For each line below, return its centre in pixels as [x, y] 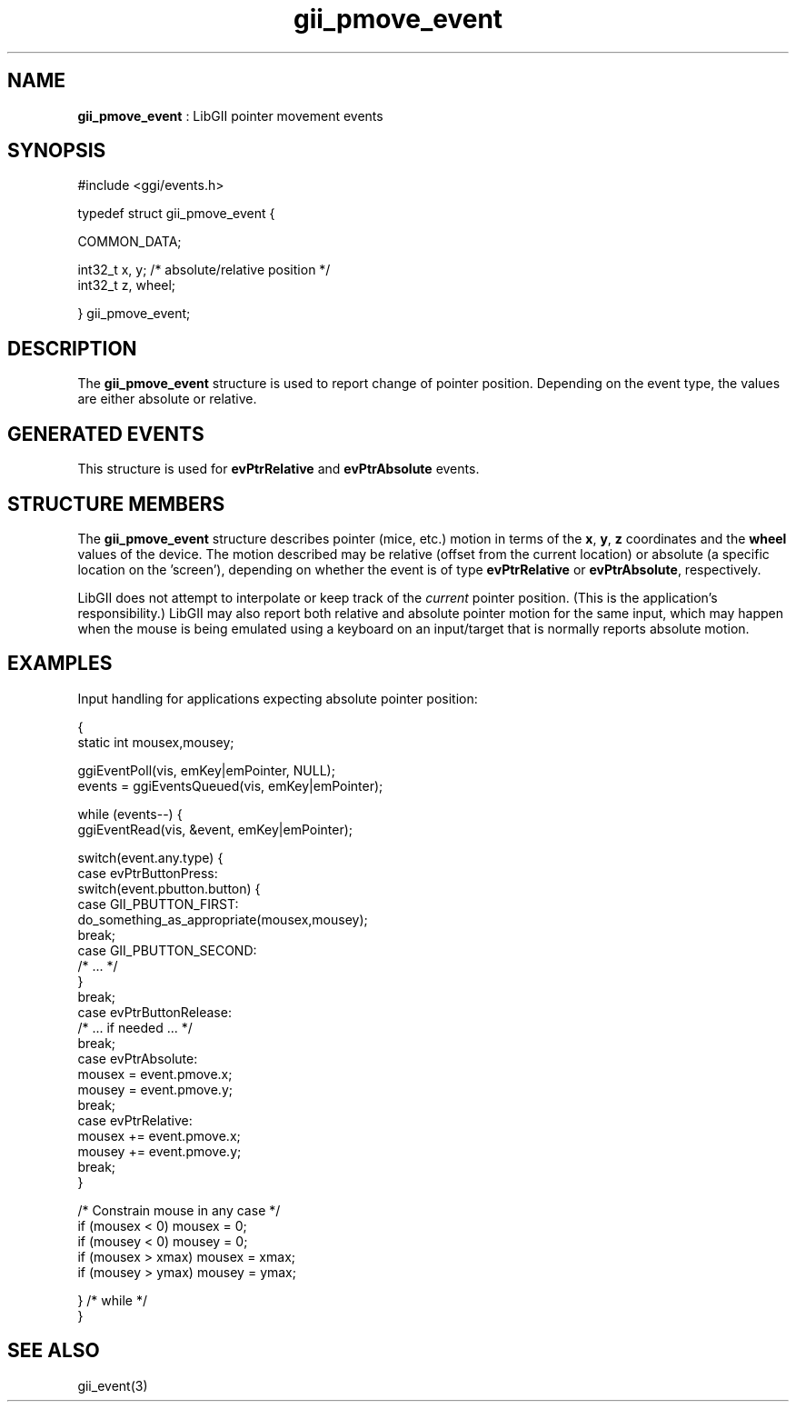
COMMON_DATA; [129, 242]
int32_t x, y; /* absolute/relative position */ [204, 270]
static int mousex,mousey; [156, 742]
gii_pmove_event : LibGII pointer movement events [230, 115]
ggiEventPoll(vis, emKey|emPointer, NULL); [206, 770]
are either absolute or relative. [167, 399]
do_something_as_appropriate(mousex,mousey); [223, 919]
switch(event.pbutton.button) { [169, 888]
